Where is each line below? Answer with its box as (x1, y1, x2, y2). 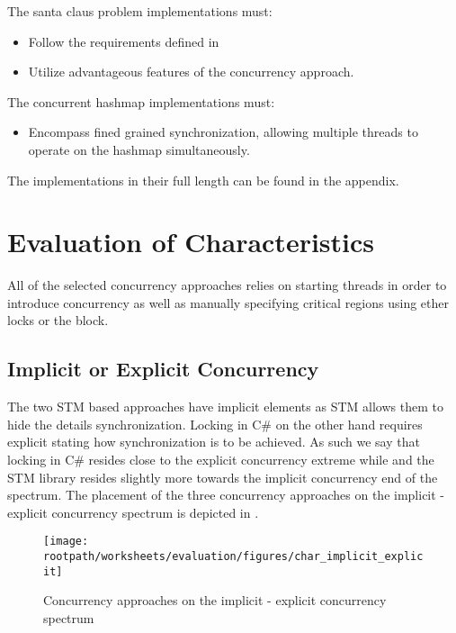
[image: (43, 535, 89, 548)
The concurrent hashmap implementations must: (7, 92, 275, 111)
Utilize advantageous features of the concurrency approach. (28, 62, 354, 81)
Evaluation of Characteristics (7, 223, 375, 260)
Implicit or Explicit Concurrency (7, 355, 319, 383)
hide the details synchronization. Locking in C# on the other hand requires (7, 414, 423, 433)
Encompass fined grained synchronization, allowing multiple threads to (28, 122, 418, 141)
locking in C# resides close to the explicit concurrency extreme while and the (7, 450, 434, 469)
